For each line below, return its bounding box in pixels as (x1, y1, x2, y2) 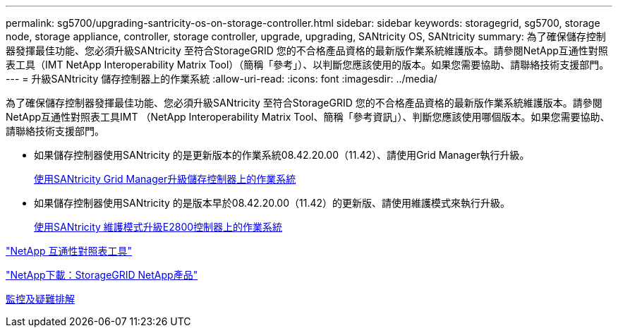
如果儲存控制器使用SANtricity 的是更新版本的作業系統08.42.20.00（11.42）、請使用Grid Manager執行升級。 (34, 149, 530, 161)
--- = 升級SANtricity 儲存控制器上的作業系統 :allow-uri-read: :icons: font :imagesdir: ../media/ (6, 73, 437, 85)
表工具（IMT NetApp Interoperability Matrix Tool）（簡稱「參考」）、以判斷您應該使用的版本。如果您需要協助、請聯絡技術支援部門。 (6, 59, 610, 71)
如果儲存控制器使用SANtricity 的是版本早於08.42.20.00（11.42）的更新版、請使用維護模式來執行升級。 (34, 197, 511, 209)
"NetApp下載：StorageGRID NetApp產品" (6, 269, 198, 281)
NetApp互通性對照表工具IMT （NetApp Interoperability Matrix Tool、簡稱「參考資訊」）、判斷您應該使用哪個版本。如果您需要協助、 (6, 111, 610, 123)
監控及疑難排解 (6, 293, 75, 305)
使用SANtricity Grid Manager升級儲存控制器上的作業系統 (34, 173, 296, 185)
